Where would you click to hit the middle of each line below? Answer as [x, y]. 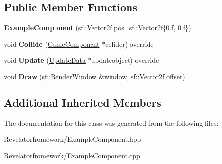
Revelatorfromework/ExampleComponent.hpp [73, 139]
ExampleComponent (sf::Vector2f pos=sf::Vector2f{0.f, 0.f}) [98, 27]
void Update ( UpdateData [45, 60]
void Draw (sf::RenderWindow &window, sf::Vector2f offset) [94, 76]
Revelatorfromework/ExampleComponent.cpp [72, 155]
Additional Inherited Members [83, 102]
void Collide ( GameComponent [52, 43]
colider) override [129, 43]
